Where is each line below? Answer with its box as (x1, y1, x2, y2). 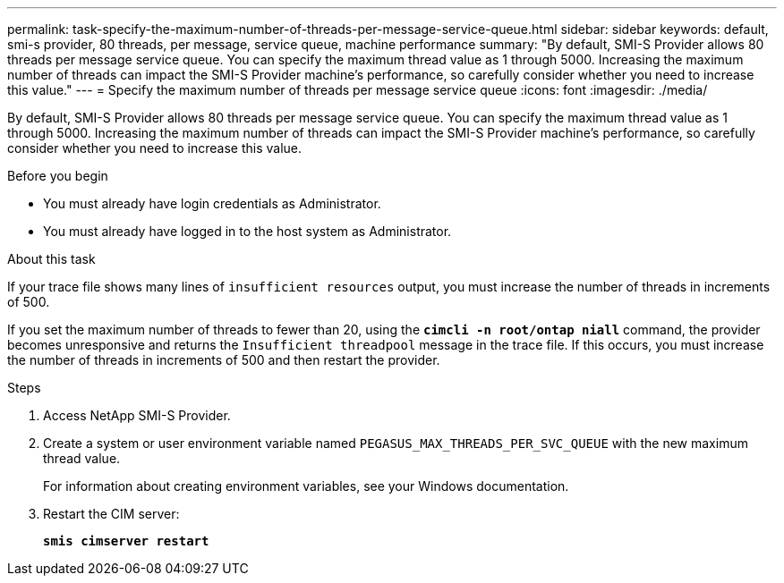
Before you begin (7, 168, 108, 183)
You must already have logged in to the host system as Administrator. (43, 224, 452, 239)
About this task (7, 251, 96, 266)
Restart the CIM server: (43, 506, 180, 521)
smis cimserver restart (43, 534, 209, 548)
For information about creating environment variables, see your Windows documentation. (43, 478, 569, 494)
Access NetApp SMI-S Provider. (43, 408, 231, 423)
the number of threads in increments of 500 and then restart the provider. (7, 352, 440, 368)
